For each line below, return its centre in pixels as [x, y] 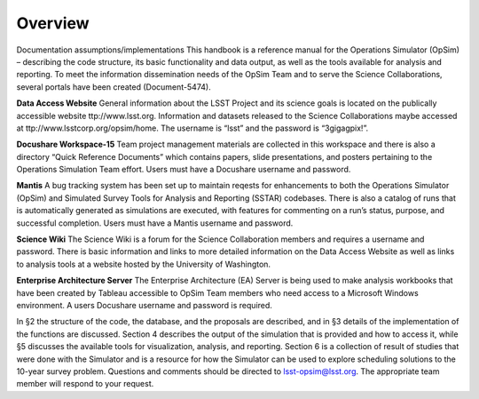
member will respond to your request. [85, 384]
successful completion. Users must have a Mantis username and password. [155, 223]
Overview [53, 23]
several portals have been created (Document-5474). [114, 87]
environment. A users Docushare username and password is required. [144, 305]
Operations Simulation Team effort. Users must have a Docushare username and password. [184, 170]
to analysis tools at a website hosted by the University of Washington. [143, 264]
